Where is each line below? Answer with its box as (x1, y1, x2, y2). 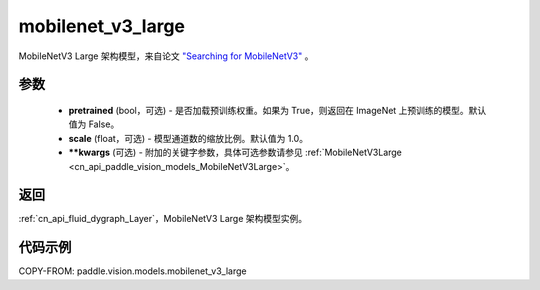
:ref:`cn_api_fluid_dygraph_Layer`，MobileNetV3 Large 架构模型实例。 (18, 213, 308, 225)
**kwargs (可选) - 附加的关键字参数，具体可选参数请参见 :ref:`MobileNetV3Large (68, 146, 402, 159)
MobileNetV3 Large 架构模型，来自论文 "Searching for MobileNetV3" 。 (18, 50, 314, 62)
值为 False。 (68, 118, 120, 130)
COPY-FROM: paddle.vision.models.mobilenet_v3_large (18, 265, 247, 277)
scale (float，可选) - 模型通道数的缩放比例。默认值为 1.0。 (68, 132, 309, 144)
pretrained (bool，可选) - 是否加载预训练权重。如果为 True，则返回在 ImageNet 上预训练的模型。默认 (68, 104, 487, 116)
